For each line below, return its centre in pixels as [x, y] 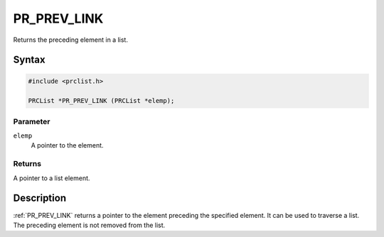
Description [40, 198]
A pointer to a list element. [52, 178]
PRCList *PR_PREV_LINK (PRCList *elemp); [101, 101]
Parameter [32, 121]
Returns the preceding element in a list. [70, 40]
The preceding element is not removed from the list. [89, 225]
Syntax [29, 60]
